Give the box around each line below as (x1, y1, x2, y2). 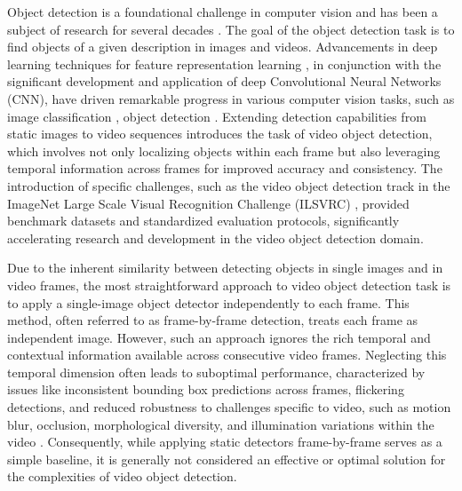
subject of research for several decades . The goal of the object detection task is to (7, 20, 455, 38)
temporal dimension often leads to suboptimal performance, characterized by (7, 362, 426, 381)
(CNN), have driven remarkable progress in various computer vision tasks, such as (7, 89, 455, 107)
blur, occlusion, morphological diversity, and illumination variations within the (7, 415, 434, 433)
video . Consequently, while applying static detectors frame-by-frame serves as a (7, 432, 442, 451)
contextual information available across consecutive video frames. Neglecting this (7, 345, 447, 364)
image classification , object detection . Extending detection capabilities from (7, 107, 426, 125)
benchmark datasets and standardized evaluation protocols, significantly (7, 211, 400, 230)
